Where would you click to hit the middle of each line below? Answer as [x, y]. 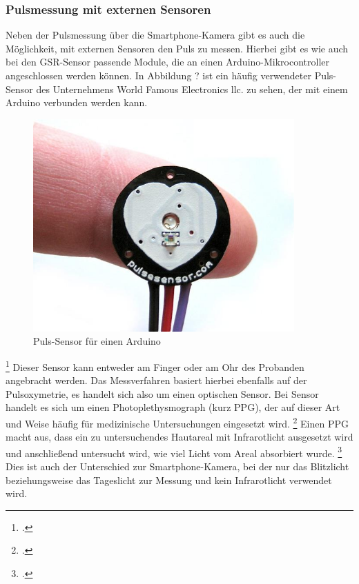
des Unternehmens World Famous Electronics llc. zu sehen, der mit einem [192, 89]
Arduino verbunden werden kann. [77, 102]
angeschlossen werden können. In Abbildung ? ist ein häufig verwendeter [158, 75]
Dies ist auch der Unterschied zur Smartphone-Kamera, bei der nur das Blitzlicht [177, 466]
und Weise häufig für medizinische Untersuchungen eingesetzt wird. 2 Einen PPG [177, 422]
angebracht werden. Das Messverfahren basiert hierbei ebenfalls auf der [156, 380]
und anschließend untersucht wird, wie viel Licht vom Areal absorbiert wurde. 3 [174, 452]
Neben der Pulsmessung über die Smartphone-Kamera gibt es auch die [155, 35]
